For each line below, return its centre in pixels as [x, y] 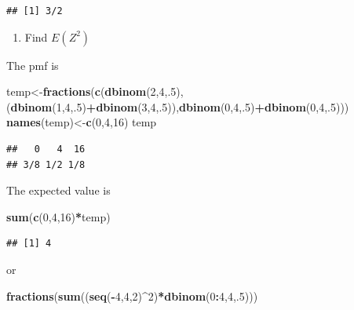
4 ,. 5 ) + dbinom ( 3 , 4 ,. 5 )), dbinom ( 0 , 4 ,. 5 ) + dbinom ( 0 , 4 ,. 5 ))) [207, 106]
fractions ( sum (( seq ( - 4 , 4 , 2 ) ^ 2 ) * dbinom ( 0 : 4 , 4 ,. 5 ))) [132, 295]
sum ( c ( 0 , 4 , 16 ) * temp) [58, 216]
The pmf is [33, 65]
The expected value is [58, 190]
